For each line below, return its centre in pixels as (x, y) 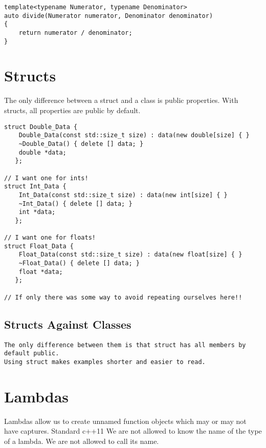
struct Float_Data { (39, 246)
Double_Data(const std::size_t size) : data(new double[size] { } (134, 135)
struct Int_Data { (35, 187)
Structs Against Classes (68, 324)
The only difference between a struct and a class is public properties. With (121, 100)
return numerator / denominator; (75, 33)
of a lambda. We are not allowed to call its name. (82, 441)
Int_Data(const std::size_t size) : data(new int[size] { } (123, 195)
